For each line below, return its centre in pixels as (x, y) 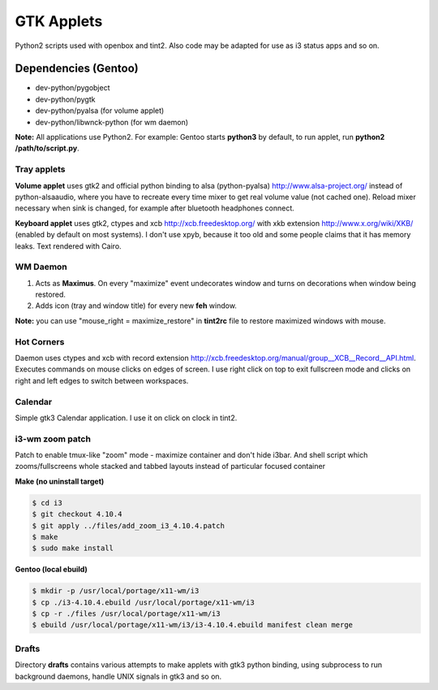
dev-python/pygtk (65, 99)
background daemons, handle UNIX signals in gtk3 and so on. (118, 676)
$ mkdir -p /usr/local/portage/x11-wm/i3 (116, 591)
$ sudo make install (73, 548)
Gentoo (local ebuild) (52, 570)
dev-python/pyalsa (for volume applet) (100, 111)
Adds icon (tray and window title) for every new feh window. (136, 306)
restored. (51, 295)
